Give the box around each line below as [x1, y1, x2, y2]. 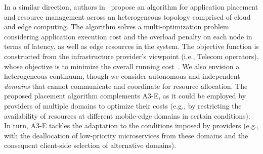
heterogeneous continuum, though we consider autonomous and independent [4, 71, 240, 81]
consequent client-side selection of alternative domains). [4, 140, 177, 150]
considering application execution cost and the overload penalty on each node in [4, 31, 252, 41]
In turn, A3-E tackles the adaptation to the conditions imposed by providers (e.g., [4, 120, 259, 131]
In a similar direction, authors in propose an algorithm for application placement [4, 2, 258, 12]
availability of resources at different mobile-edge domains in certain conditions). [4, 110, 250, 121]
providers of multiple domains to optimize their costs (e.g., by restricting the [4, 100, 242, 111]
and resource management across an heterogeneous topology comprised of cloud [4, 11, 251, 22]
